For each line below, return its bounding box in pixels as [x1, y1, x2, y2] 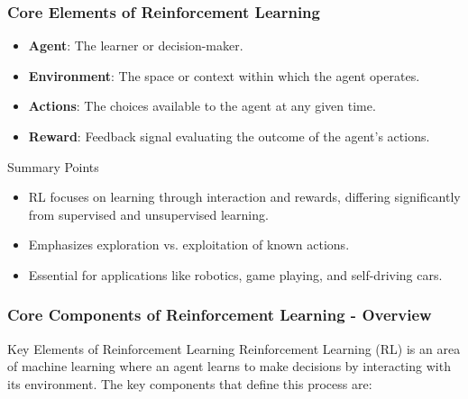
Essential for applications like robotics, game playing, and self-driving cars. [28, 265, 443, 284]
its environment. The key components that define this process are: [7, 374, 372, 393]
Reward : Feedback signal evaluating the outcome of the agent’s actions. [28, 127, 430, 145]
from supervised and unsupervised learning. [28, 204, 269, 223]
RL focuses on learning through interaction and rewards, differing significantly [28, 187, 461, 206]
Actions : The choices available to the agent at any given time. [28, 96, 376, 115]
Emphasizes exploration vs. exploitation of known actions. [28, 235, 350, 254]
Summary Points [7, 157, 99, 176]
